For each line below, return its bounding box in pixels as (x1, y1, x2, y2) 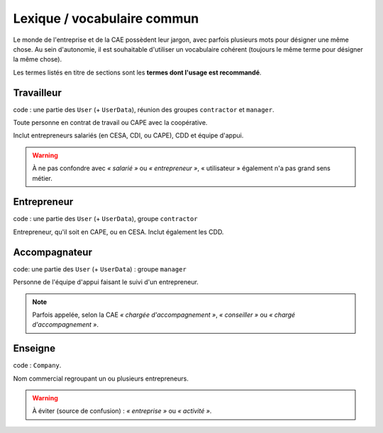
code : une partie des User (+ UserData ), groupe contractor (13, 215, 198, 223)
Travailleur (13, 86, 62, 99)
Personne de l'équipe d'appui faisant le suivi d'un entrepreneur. (13, 278, 199, 286)
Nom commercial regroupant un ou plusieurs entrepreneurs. (13, 374, 189, 383)
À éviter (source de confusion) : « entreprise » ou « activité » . (32, 407, 212, 415)
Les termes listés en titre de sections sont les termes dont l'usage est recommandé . (13, 68, 262, 77)
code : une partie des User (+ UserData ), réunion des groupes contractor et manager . (13, 105, 274, 113)
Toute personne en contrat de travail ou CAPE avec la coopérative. (13, 118, 208, 127)
